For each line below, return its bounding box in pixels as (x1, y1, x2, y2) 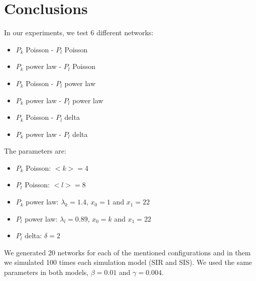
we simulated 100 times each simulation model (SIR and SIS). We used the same (4, 257, 252, 267)
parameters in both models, (4, 267, 89, 277)
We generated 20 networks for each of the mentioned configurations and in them (4, 247, 251, 257)
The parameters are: (4, 146, 66, 156)
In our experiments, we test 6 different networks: (4, 27, 154, 38)
